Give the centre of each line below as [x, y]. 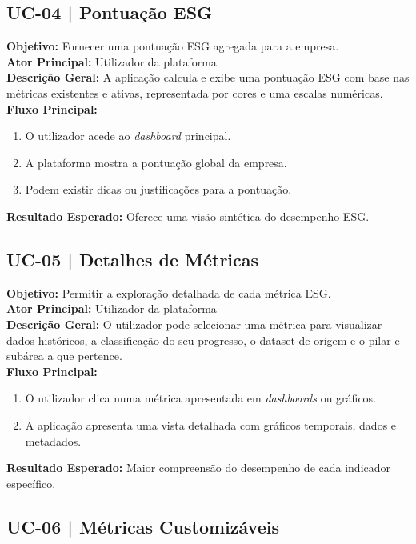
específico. [31, 483]
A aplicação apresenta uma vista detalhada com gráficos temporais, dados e [211, 424]
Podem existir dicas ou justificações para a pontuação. [158, 189]
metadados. [53, 440]
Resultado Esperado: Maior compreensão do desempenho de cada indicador [199, 468]
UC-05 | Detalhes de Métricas [133, 259]
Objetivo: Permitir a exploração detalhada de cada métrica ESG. [169, 292]
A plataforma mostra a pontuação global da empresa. [156, 162]
